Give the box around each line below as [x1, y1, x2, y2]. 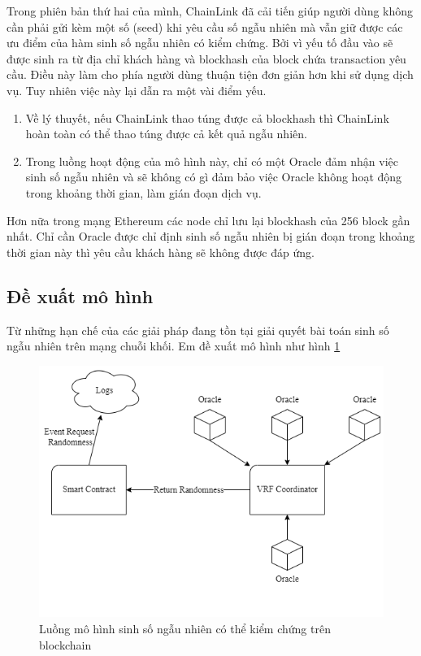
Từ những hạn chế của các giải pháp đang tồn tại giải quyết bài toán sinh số [7, 321, 389, 338]
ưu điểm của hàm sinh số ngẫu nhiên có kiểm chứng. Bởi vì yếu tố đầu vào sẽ [7, 34, 393, 51]
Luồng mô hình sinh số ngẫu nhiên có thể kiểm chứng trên [39, 619, 331, 636]
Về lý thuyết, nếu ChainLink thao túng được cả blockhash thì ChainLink [25, 109, 389, 126]
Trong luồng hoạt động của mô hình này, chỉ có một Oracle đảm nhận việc [25, 152, 399, 169]
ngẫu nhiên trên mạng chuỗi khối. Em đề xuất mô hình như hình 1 [7, 337, 341, 354]
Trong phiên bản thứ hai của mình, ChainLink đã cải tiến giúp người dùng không [7, 2, 414, 19]
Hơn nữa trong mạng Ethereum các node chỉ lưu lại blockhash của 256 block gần [7, 211, 410, 228]
